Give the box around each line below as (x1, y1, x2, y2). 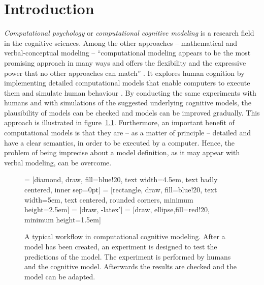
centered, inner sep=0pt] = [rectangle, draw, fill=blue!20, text (24, 184, 217, 195)
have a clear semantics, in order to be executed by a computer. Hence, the (4, 137, 235, 148)
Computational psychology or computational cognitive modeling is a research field (4, 27, 254, 38)
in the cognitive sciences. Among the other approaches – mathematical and (4, 37, 238, 48)
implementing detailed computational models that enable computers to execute (4, 77, 250, 88)
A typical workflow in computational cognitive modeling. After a (24, 231, 225, 242)
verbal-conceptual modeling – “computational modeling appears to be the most (4, 47, 251, 58)
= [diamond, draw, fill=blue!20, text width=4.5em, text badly (24, 174, 218, 185)
